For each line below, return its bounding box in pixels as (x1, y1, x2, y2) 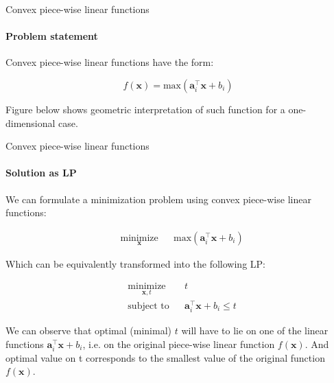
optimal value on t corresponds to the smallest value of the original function (5, 350, 325, 364)
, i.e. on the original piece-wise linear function (82, 336, 275, 351)
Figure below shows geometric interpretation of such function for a (5, 102, 285, 116)
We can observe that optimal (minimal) (5, 323, 172, 338)
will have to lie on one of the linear (181, 323, 329, 338)
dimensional (5, 115, 56, 130)
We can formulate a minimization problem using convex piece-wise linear (5, 191, 311, 206)
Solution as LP (5, 165, 77, 180)
